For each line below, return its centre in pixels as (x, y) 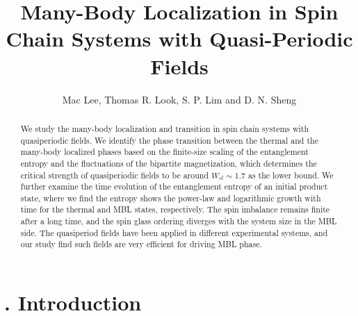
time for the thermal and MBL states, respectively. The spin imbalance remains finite (175, 209)
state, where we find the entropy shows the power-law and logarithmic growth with (171, 198)
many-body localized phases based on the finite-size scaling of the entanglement (164, 152)
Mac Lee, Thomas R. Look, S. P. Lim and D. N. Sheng (179, 99)
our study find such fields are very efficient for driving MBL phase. (141, 244)
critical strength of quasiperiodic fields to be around (115, 175)
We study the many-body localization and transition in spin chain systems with (165, 128)
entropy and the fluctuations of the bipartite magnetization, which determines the (169, 163)
